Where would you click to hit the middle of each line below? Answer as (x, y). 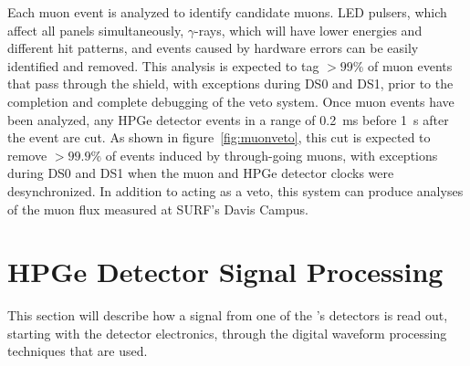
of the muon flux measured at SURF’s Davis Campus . (158, 209)
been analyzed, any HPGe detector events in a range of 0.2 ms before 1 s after (228, 119)
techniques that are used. (78, 351)
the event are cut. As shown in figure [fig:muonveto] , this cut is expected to (219, 137)
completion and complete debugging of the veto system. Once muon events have (231, 101)
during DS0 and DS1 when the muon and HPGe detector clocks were (201, 173)
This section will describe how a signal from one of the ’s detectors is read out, (228, 315)
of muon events (410, 65)
